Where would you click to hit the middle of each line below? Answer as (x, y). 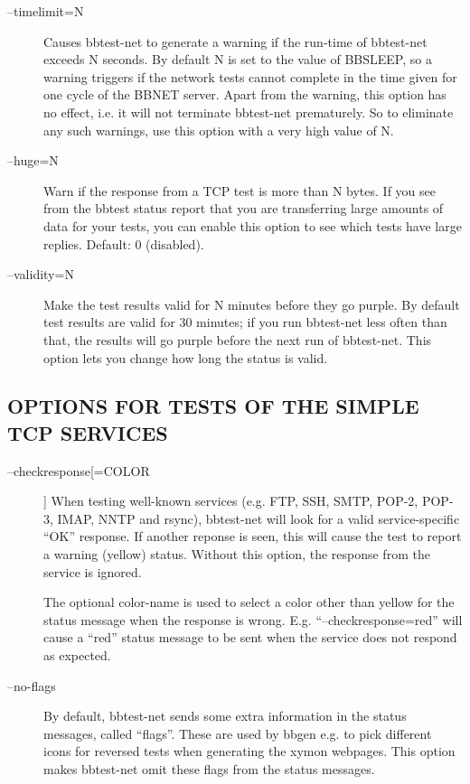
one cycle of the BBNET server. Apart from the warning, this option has (245, 94)
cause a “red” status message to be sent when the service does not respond (250, 637)
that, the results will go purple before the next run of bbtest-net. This (238, 339)
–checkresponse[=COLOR (79, 470)
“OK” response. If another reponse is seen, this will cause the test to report (253, 536)
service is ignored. (93, 571)
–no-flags (32, 685)
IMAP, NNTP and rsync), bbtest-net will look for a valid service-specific (258, 518)
